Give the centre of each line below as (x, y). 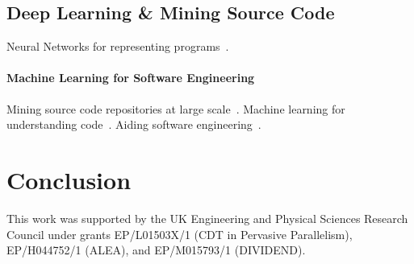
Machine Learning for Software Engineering (131, 78)
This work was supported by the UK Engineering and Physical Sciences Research (207, 218)
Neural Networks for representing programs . (118, 46)
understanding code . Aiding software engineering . (134, 124)
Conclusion (69, 179)
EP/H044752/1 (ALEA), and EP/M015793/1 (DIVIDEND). (156, 250)
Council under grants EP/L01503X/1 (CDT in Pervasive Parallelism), (180, 234)
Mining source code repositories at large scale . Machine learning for (176, 108)
